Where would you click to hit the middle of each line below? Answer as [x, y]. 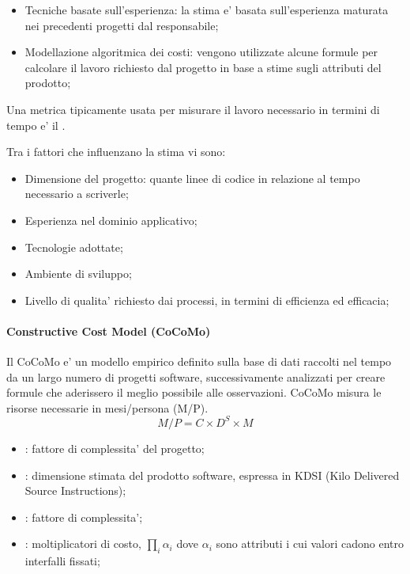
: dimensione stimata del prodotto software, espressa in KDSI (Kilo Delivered [212, 475]
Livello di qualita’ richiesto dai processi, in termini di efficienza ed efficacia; [207, 300]
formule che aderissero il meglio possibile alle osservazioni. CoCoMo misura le [194, 392]
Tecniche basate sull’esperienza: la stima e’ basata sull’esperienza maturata [207, 10]
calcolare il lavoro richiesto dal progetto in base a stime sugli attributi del [203, 67]
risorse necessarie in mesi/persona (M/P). [107, 407]
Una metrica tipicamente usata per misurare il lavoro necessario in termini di [193, 109]
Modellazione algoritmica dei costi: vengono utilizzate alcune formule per [201, 52]
